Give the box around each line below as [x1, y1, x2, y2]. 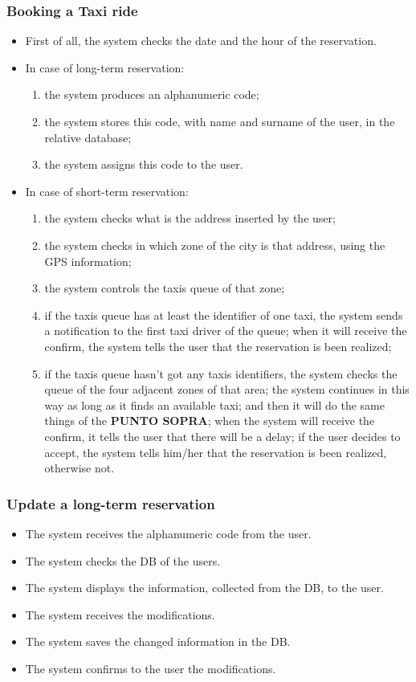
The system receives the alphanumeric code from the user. [25, 525, 312, 541]
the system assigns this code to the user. [44, 156, 243, 173]
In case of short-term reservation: [25, 182, 189, 199]
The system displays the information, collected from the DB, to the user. [25, 579, 384, 596]
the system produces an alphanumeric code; [44, 86, 259, 103]
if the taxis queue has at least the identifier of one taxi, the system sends [44, 306, 403, 323]
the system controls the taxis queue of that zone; [44, 280, 285, 296]
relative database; [44, 129, 132, 145]
